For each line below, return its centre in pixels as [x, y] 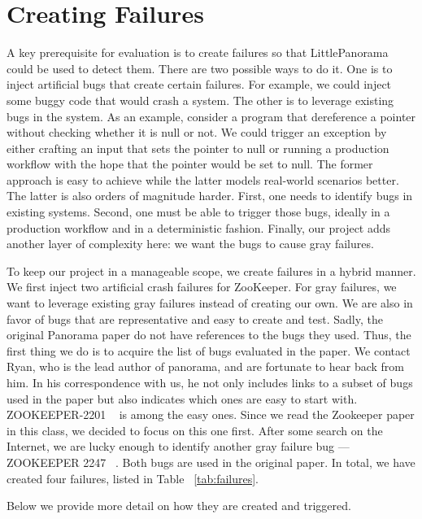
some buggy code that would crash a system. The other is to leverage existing [200, 100]
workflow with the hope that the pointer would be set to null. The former [190, 164]
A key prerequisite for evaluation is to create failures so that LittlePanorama [198, 52]
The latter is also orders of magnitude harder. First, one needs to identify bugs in [210, 196]
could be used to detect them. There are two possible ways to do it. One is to [200, 68]
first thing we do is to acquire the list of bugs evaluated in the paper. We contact [209, 350]
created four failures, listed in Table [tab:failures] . [133, 478]
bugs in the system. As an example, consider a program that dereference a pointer [211, 116]
